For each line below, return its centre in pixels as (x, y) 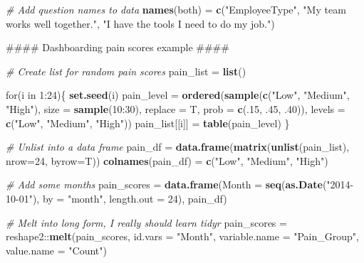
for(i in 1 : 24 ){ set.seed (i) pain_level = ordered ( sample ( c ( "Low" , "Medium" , (178, 95)
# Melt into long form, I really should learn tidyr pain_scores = (146, 222)
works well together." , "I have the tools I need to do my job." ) (140, 23)
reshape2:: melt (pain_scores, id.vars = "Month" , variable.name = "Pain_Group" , (182, 236)
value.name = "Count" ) (56, 250)
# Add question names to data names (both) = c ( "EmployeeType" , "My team (176, 9)
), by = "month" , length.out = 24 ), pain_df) (130, 198)
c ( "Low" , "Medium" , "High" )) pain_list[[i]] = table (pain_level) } (148, 123)
